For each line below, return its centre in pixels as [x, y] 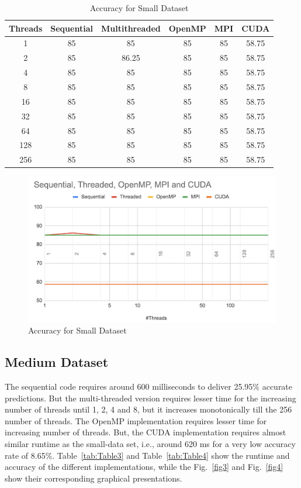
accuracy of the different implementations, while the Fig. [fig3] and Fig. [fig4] [144, 467]
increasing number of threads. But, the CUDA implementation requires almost [146, 432]
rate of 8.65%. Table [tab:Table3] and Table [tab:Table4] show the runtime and [147, 455]
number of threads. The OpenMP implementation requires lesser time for [136, 420]
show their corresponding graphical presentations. [94, 478]
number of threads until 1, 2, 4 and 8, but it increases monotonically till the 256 [148, 409]
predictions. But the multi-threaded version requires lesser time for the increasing [150, 398]
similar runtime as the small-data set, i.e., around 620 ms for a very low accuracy [150, 443]
